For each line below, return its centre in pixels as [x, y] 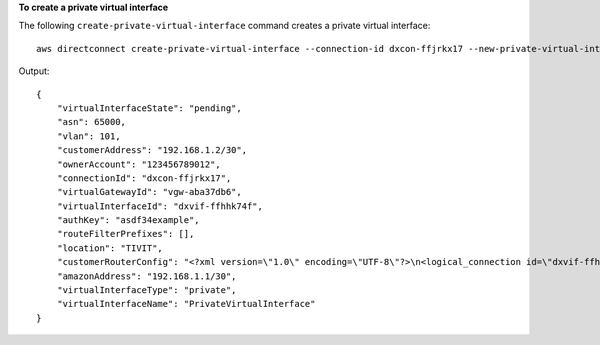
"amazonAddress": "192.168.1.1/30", [146, 276]
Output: [34, 71]
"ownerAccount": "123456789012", [139, 164]
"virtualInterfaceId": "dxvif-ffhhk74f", [160, 206]
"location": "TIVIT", [110, 248]
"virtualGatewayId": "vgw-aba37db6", [149, 192]
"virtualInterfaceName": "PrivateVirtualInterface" [186, 304]
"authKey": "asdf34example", [128, 220]
